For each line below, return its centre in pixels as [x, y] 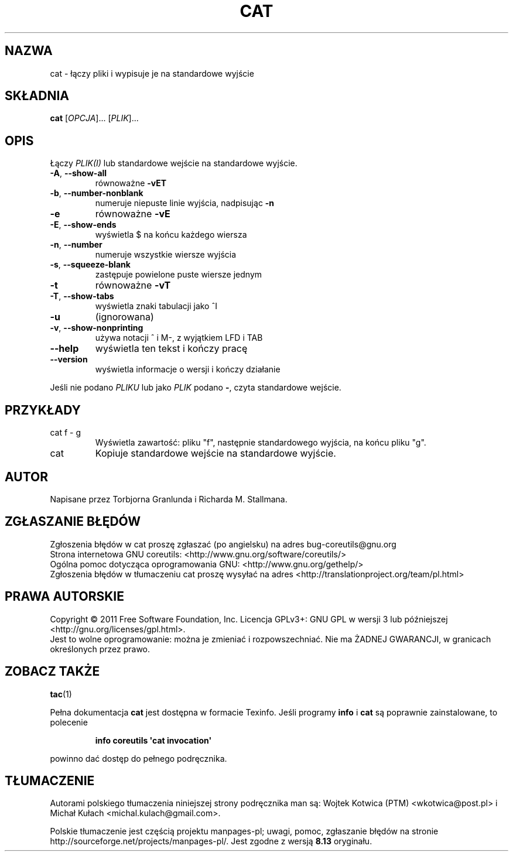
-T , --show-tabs [82, 296]
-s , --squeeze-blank [90, 265]
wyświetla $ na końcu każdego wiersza [171, 235]
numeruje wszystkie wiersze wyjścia [166, 255]
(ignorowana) [124, 317]
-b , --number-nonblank [97, 193]
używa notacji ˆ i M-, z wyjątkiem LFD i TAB [179, 338]
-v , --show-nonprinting [97, 328]
